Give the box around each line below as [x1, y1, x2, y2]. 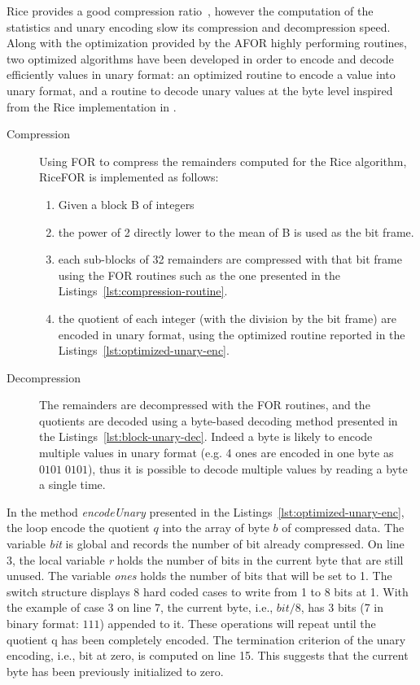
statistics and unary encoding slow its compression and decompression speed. [7, 18, 391, 35]
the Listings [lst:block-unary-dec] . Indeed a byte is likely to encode [39, 428, 373, 445]
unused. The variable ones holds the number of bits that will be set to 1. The [7, 567, 392, 584]
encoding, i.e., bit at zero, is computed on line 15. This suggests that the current [7, 647, 409, 664]
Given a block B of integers [58, 195, 195, 212]
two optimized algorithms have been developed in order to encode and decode [7, 50, 394, 67]
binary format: [7, 615, 79, 631]
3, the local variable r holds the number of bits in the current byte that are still [7, 551, 404, 568]
